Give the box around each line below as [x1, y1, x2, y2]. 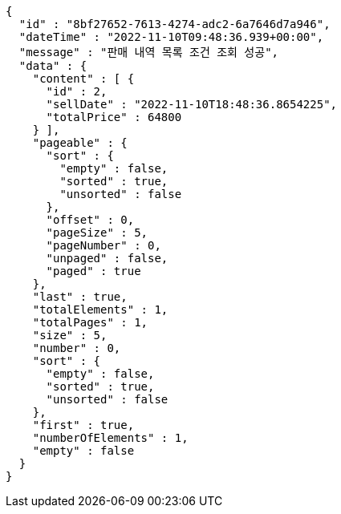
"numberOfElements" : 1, [32, 431, 189, 444]
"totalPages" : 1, [32, 316, 148, 329]
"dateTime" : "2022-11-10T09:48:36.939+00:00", [18, 30, 324, 43]
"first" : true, [32, 419, 135, 431]
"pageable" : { [32, 136, 128, 149]
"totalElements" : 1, [32, 303, 168, 316]
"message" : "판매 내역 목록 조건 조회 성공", [18, 46, 278, 59]
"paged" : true [46, 265, 141, 277]
